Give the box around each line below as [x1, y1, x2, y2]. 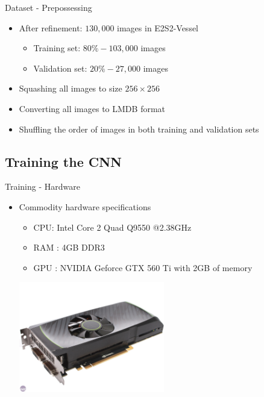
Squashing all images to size [19, 82, 122, 95]
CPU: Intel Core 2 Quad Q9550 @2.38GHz [33, 220, 192, 233]
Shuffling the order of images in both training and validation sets [19, 122, 259, 135]
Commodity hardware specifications [19, 200, 151, 213]
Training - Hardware [5, 180, 80, 193]
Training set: [33, 42, 81, 54]
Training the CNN [5, 152, 122, 170]
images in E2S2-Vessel [117, 21, 199, 34]
